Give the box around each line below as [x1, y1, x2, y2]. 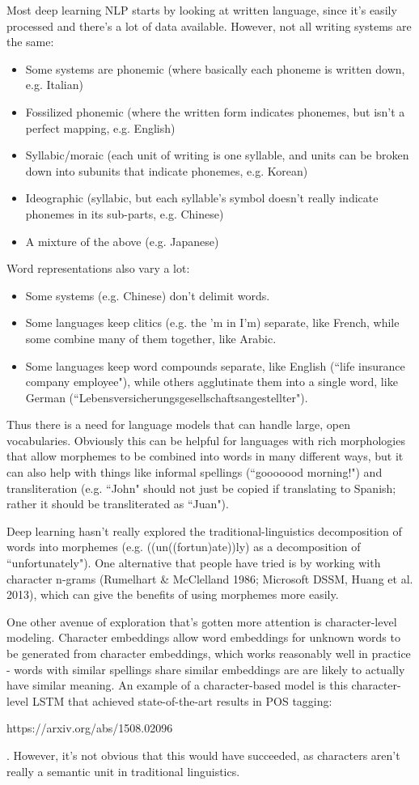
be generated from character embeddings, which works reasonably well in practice [6, 645, 411, 661]
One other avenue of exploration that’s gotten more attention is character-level [6, 613, 397, 630]
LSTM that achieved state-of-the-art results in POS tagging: [32, 692, 332, 709]
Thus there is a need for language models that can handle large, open [6, 416, 351, 433]
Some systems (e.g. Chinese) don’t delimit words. [25, 286, 270, 303]
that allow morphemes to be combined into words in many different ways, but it [6, 448, 404, 465]
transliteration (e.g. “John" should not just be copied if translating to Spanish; [6, 479, 396, 496]
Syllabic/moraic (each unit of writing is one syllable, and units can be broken [25, 146, 409, 163]
